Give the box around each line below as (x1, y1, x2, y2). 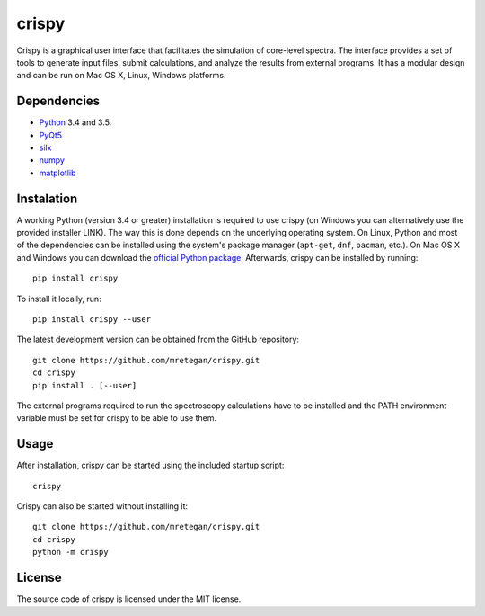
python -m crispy (32, 547, 109, 558)
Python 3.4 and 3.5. (39, 117, 112, 128)
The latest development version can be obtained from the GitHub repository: (16, 334, 300, 345)
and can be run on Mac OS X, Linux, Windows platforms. (16, 70, 226, 81)
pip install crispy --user (32, 315, 152, 325)
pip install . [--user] (32, 380, 137, 390)
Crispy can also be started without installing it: (16, 501, 189, 512)
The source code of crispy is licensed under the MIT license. (16, 594, 242, 604)
